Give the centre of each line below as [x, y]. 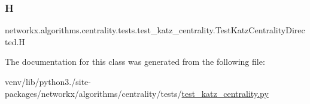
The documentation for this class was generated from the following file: [135, 62]
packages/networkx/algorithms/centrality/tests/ [93, 93]
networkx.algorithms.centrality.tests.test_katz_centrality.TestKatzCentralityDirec [155, 30]
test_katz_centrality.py [225, 93]
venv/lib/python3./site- [48, 81]
